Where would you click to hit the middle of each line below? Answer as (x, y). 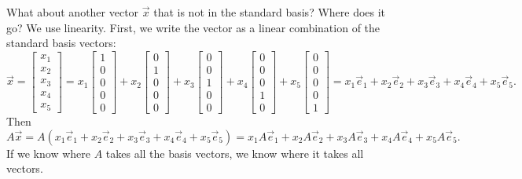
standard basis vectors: (61, 43)
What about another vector (73, 12)
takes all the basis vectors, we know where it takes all (235, 153)
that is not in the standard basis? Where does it (270, 12)
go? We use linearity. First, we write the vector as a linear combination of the (193, 27)
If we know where (48, 153)
